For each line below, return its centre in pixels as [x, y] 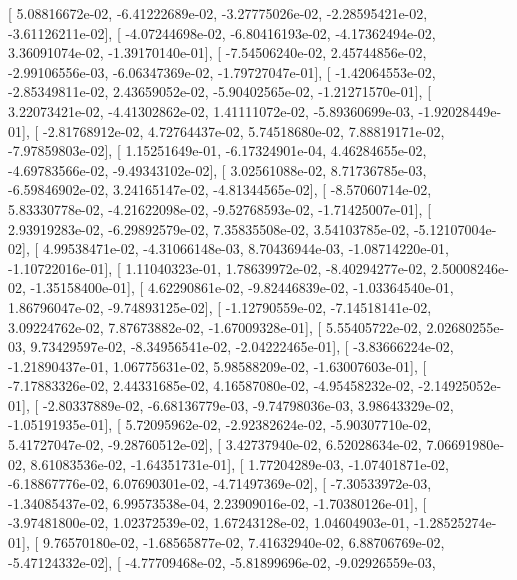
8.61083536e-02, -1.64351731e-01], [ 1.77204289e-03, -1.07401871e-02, [239, 463]
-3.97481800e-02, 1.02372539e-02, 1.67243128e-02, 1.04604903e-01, [209, 522]
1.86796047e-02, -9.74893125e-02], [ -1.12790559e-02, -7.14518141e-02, [220, 306]
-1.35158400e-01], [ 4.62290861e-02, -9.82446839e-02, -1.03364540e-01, [242, 287]
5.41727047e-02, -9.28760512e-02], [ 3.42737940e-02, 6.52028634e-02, [215, 444]
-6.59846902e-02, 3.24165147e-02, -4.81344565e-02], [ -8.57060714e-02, [220, 189]
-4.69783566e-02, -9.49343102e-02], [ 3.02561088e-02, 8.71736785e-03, [217, 169]
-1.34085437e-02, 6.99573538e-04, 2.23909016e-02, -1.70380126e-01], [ [217, 502]
